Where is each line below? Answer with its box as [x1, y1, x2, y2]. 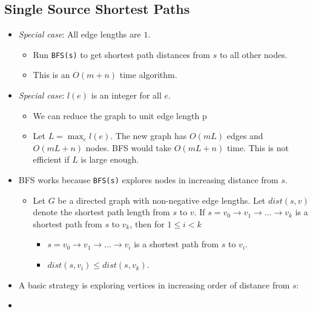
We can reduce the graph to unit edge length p [33, 109, 207, 122]
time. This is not [226, 141, 289, 154]
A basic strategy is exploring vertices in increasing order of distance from [18, 278, 290, 291]
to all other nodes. [219, 48, 288, 60]
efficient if [33, 153, 70, 166]
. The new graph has [110, 129, 187, 142]
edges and [226, 129, 263, 142]
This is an [33, 68, 70, 81]
